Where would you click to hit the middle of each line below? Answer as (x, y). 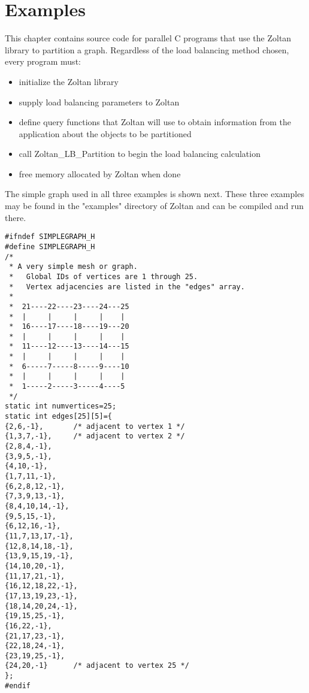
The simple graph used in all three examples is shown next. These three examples (154, 194)
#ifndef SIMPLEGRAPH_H (50, 237)
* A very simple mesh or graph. (73, 267)
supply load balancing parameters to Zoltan (99, 102)
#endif (18, 686)
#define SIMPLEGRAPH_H (50, 246)
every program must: (43, 61)
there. (16, 217)
